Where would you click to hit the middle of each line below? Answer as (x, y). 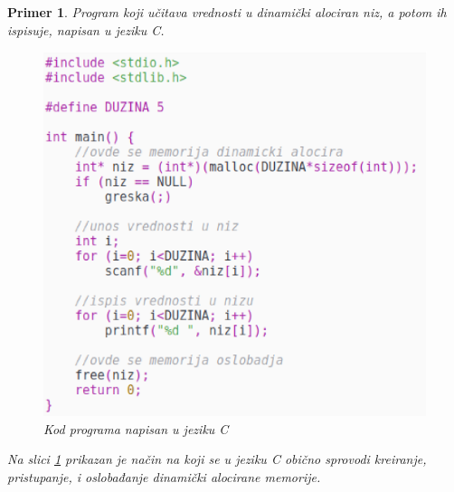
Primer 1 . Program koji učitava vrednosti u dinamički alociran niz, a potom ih (227, 12)
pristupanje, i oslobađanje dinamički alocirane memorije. (164, 476)
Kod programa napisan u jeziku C (136, 428)
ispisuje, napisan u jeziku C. (86, 29)
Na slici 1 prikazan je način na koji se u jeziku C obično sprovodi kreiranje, (217, 459)
